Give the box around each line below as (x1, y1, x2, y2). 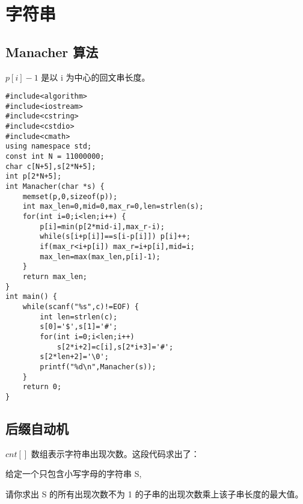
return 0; (22, 383, 62, 392)
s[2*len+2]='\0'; (40, 352, 109, 361)
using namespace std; (5, 142, 92, 151)
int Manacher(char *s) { (5, 182, 105, 191)
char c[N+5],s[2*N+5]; (5, 162, 96, 171)
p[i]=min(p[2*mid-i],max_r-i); (40, 222, 165, 231)
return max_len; (22, 272, 88, 281)
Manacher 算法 (5, 42, 99, 61)
